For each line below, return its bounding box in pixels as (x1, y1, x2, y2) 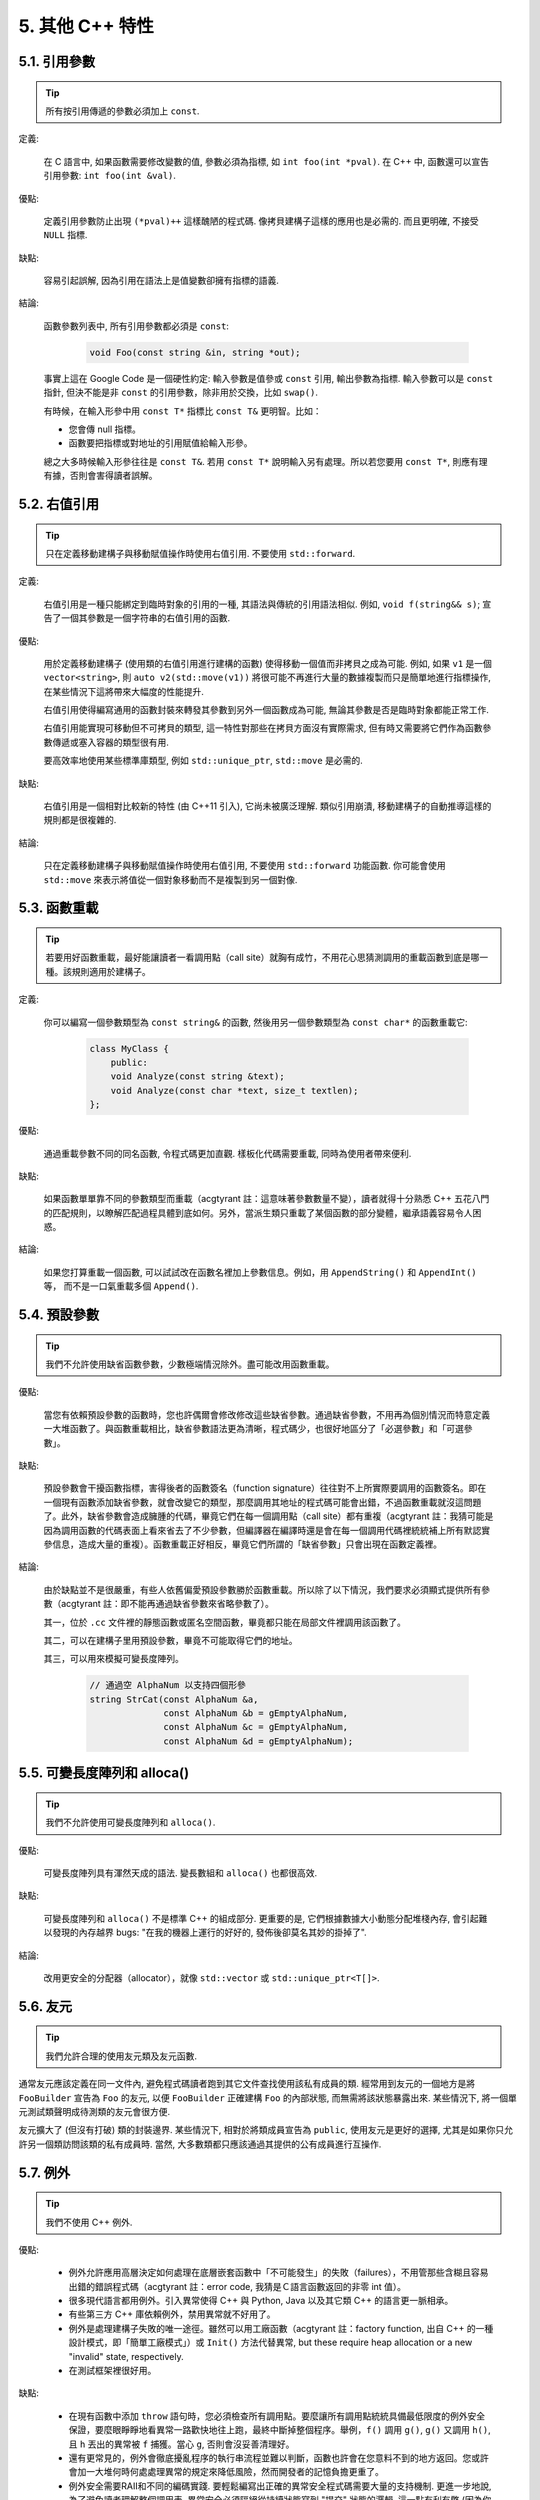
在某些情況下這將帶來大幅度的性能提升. (43, 685, 205, 697)
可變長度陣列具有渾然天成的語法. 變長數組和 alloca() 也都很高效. (43, 1867, 318, 1879)
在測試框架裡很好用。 (68, 2365, 157, 2377)
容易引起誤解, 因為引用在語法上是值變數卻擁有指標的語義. (43, 275, 280, 287)
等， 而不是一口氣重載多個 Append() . (43, 1280, 199, 1292)
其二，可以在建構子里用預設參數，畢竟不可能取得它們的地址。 (43, 1634, 298, 1646)
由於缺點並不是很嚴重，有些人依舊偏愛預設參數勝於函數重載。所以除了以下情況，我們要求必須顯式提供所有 (43, 1583, 482, 1595)
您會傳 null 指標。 (68, 423, 142, 435)
